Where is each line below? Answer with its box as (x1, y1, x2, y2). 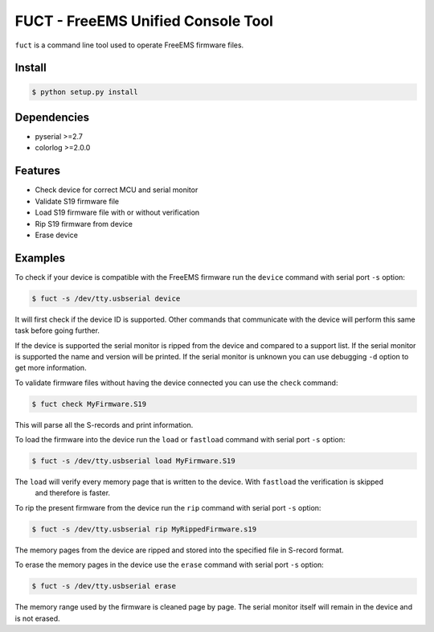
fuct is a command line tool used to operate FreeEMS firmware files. (14, 40, 244, 50)
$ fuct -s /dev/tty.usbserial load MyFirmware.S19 (31, 457, 236, 466)
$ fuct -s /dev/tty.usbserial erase (31, 581, 177, 591)
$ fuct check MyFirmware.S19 (31, 399, 147, 408)
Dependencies (14, 110, 90, 124)
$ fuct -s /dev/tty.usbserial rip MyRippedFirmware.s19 (31, 524, 257, 534)
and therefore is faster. (35, 488, 111, 498)
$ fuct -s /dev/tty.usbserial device (31, 293, 181, 303)
